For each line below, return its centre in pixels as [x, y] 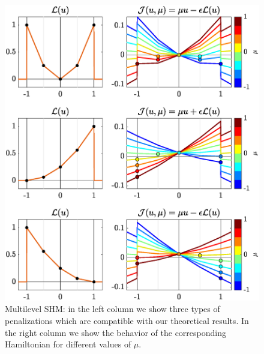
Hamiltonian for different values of [68, 344]
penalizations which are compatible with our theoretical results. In [127, 320]
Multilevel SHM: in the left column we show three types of [112, 309]
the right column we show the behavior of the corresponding [115, 332]
